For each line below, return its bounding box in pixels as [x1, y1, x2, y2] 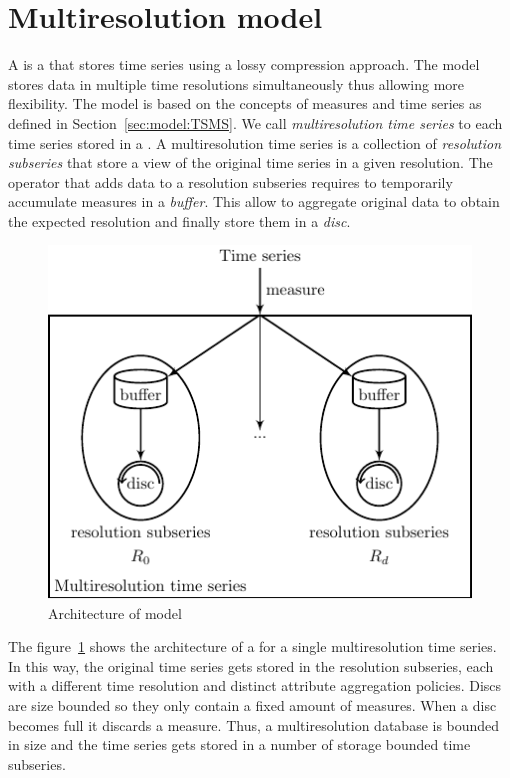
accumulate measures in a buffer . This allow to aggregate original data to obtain [8, 191, 500, 212]
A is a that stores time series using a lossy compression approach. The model [8, 54, 480, 75]
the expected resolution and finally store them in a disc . [8, 210, 351, 231]
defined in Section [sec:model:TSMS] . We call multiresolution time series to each [8, 112, 503, 133]
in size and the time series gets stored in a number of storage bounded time [8, 734, 471, 755]
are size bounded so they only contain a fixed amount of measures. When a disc [8, 694, 497, 715]
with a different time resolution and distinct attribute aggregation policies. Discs [8, 675, 502, 696]
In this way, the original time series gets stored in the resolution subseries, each [8, 655, 494, 676]
